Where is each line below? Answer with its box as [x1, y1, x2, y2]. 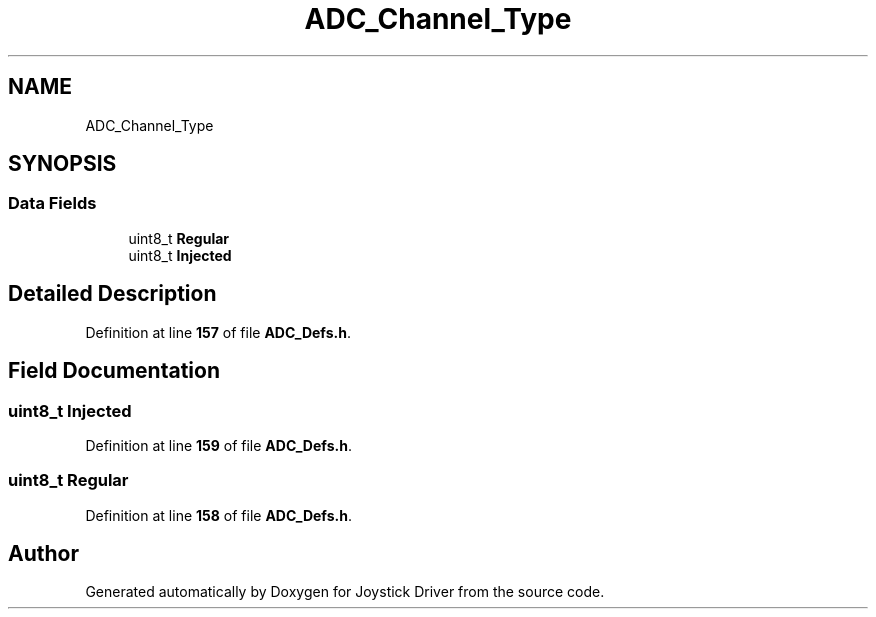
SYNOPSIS [8, 151, 117, 177]
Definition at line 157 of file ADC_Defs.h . [85, 323, 351, 341]
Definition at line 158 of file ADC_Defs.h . [85, 506, 352, 524]
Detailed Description [8, 281, 217, 307]
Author [8, 541, 79, 567]
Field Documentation [8, 358, 220, 384]
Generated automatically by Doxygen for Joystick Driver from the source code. [85, 583, 605, 601]
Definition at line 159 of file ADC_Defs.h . [85, 436, 352, 454]
